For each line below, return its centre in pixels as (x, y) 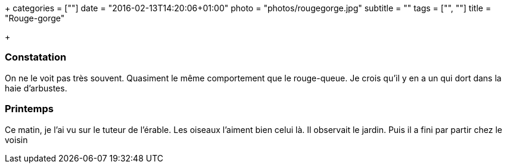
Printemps (29, 109)
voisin (16, 140)
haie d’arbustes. (36, 88)
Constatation (36, 57)
